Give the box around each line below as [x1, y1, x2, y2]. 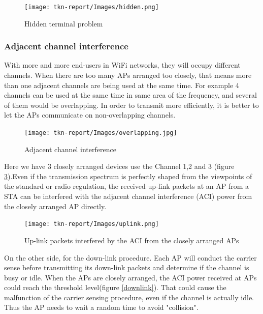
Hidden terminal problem [24, 18, 103, 28]
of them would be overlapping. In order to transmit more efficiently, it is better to [4, 99, 259, 110]
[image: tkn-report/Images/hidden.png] [24, 4, 159, 11]
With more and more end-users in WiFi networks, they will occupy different [4, 60, 241, 70]
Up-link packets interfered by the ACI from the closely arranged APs [24, 235, 239, 245]
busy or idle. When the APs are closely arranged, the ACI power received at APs [4, 272, 257, 282]
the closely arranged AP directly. [4, 201, 107, 211]
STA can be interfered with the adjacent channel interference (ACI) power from [4, 191, 252, 202]
